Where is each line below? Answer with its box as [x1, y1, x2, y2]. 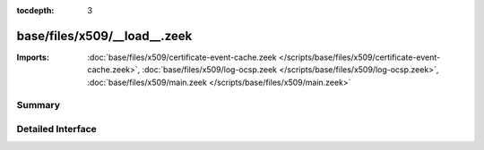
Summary [16, 99, 61, 112]
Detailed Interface [16, 123, 98, 136]
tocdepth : [16, 5, 55, 15]
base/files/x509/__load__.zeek [16, 28, 193, 44]
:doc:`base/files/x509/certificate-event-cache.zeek [87, 52, 277, 62]
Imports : [16, 52, 49, 62]
